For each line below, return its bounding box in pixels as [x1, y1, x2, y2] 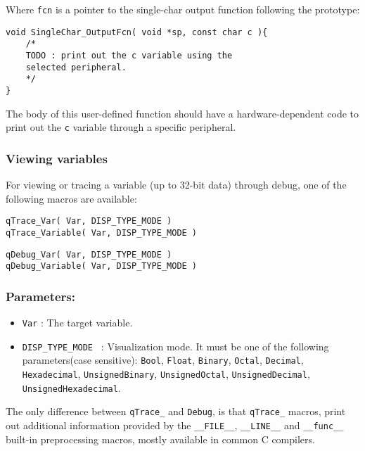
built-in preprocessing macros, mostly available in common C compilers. [6, 431, 315, 446]
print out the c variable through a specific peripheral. [6, 120, 236, 134]
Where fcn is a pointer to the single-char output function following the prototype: [6, 2, 360, 16]
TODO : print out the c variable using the [25, 50, 233, 61]
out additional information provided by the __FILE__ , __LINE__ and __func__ [6, 418, 344, 433]
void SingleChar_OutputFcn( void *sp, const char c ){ [6, 27, 268, 37]
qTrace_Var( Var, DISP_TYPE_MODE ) [6, 216, 172, 227]
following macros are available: [6, 191, 137, 205]
